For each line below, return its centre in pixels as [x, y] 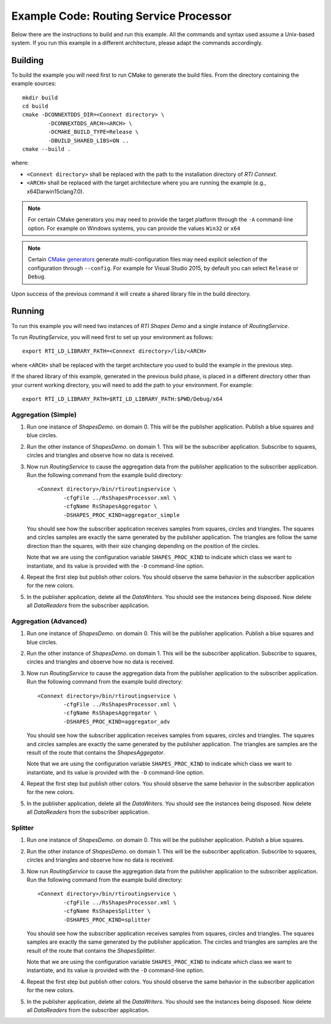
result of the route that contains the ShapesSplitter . [91, 950]
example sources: [34, 83]
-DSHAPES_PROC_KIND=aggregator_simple [122, 515]
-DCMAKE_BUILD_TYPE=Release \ [93, 132]
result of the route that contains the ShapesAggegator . [96, 752]
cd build [35, 106]
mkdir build [40, 97]
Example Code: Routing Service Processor [122, 16]
